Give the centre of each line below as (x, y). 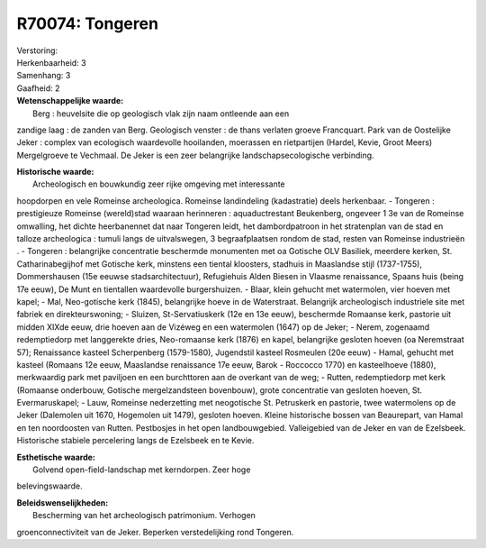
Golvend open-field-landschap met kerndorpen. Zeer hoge (142, 470)
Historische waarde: (55, 172)
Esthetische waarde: (56, 457)
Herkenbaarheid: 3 (51, 62)
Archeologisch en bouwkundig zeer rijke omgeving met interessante (159, 184)
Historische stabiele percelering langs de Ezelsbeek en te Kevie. (135, 441)
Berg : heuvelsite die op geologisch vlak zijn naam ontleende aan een (161, 114)
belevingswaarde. (49, 486)
